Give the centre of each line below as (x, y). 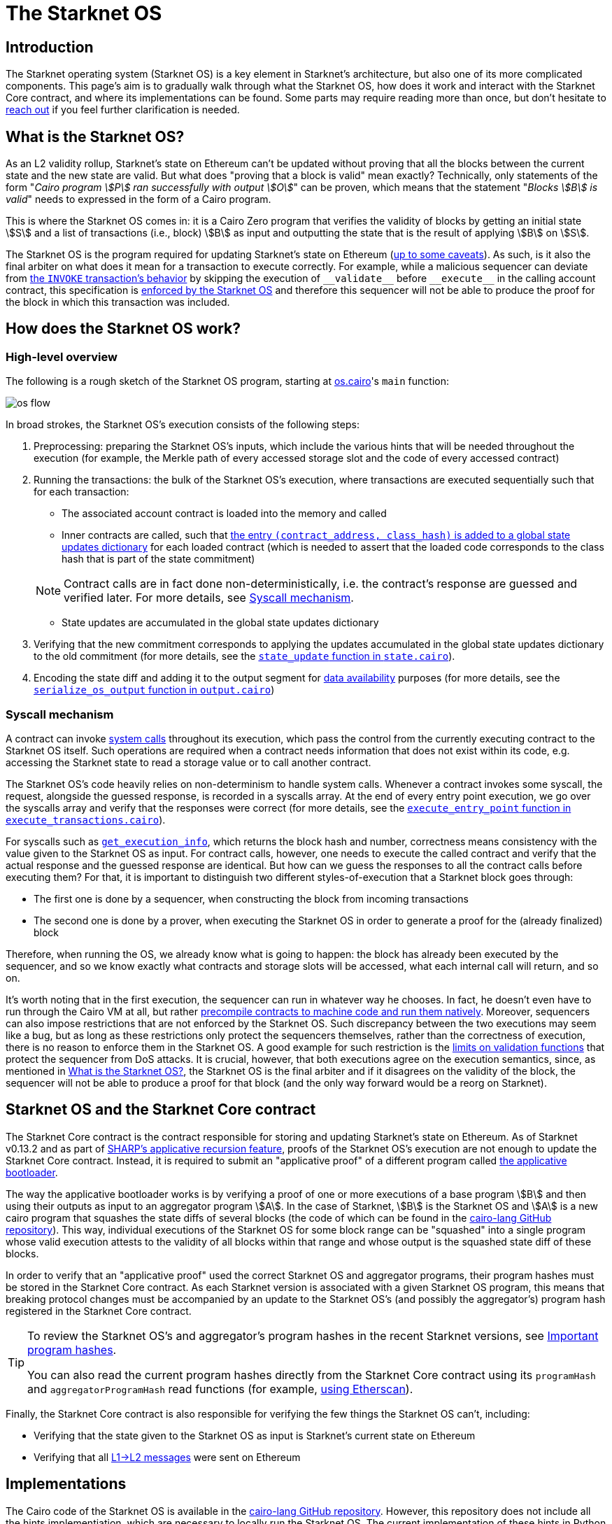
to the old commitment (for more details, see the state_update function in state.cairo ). (244, 656)
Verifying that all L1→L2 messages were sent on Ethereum (167, 1457)
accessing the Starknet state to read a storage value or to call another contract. (188, 762)
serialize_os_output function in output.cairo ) (154, 690)
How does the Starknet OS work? (123, 329)
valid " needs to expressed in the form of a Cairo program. (138, 199)
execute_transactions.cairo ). (86, 819)
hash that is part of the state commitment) (158, 559)
